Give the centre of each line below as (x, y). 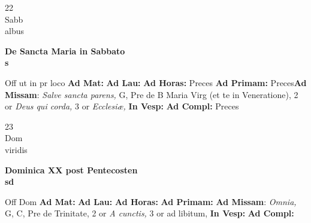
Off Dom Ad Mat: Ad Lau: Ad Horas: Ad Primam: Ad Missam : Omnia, (151, 201)
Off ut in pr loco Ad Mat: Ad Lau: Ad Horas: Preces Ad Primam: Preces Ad (156, 82)
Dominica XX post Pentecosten (71, 169)
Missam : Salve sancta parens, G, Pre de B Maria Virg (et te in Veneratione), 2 (152, 94)
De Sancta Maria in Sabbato (65, 51)
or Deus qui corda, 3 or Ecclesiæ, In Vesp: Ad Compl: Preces (122, 106)
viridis (16, 149)
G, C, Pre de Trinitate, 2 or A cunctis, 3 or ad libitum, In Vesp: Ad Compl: (150, 213)
